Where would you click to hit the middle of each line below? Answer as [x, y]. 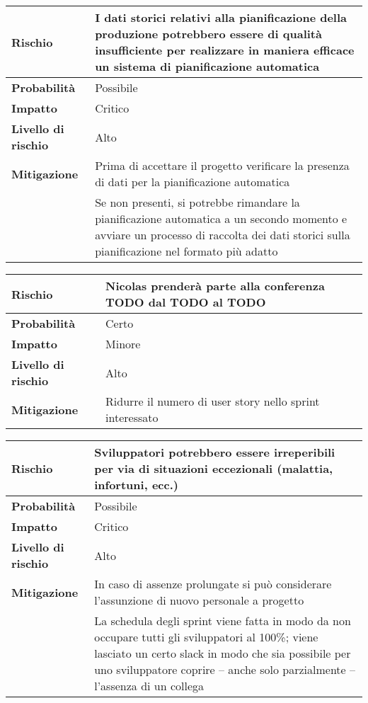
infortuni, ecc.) [136, 485]
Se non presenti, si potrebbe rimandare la [197, 202]
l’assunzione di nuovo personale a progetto [199, 600]
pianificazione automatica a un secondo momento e [221, 218]
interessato [132, 417]
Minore [123, 344]
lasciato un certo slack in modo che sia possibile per [223, 653]
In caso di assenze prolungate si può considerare [213, 584]
